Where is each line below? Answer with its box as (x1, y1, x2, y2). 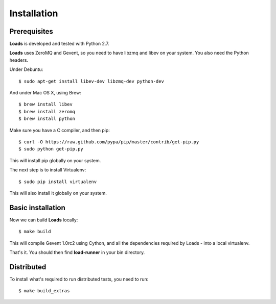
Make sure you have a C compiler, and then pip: (9, 127, 110, 133)
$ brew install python (18, 116, 76, 122)
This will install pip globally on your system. (9, 157, 101, 163)
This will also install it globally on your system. (9, 190, 107, 196)
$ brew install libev (18, 102, 73, 107)
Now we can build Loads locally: (9, 217, 78, 223)
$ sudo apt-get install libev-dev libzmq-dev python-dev (18, 78, 165, 84)
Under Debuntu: (9, 66, 43, 72)
